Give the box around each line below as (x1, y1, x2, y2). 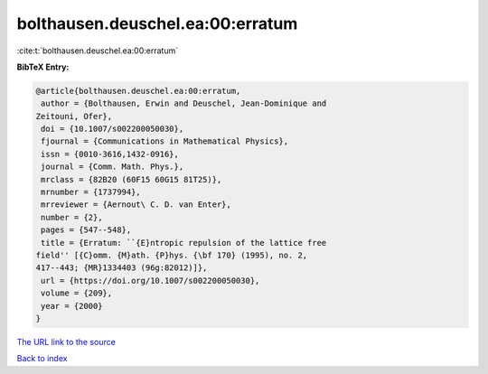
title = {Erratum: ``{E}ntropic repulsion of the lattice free (41, 238, 327, 248)
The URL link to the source (16, 336, 117, 347)
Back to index (16, 353, 68, 364)
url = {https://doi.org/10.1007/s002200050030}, (41, 276, 260, 285)
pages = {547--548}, (41, 225, 132, 235)
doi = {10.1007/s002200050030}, (41, 124, 184, 135)
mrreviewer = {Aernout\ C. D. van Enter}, (41, 200, 232, 210)
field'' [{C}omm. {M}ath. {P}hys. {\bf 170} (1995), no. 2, (35, 250, 308, 260)
